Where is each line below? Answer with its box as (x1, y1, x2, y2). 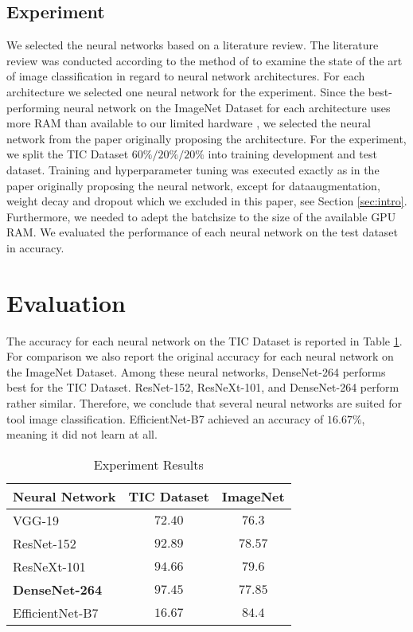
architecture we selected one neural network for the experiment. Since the (6, 83, 365, 99)
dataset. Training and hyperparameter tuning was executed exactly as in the (6, 161, 380, 178)
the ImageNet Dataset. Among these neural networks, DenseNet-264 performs (6, 363, 386, 380)
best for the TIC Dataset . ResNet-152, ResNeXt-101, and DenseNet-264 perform (6, 379, 399, 396)
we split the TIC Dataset (6, 146, 129, 162)
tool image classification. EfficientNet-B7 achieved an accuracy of (6, 410, 324, 427)
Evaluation (6, 286, 126, 318)
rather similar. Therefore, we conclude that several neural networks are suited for (6, 395, 402, 412)
